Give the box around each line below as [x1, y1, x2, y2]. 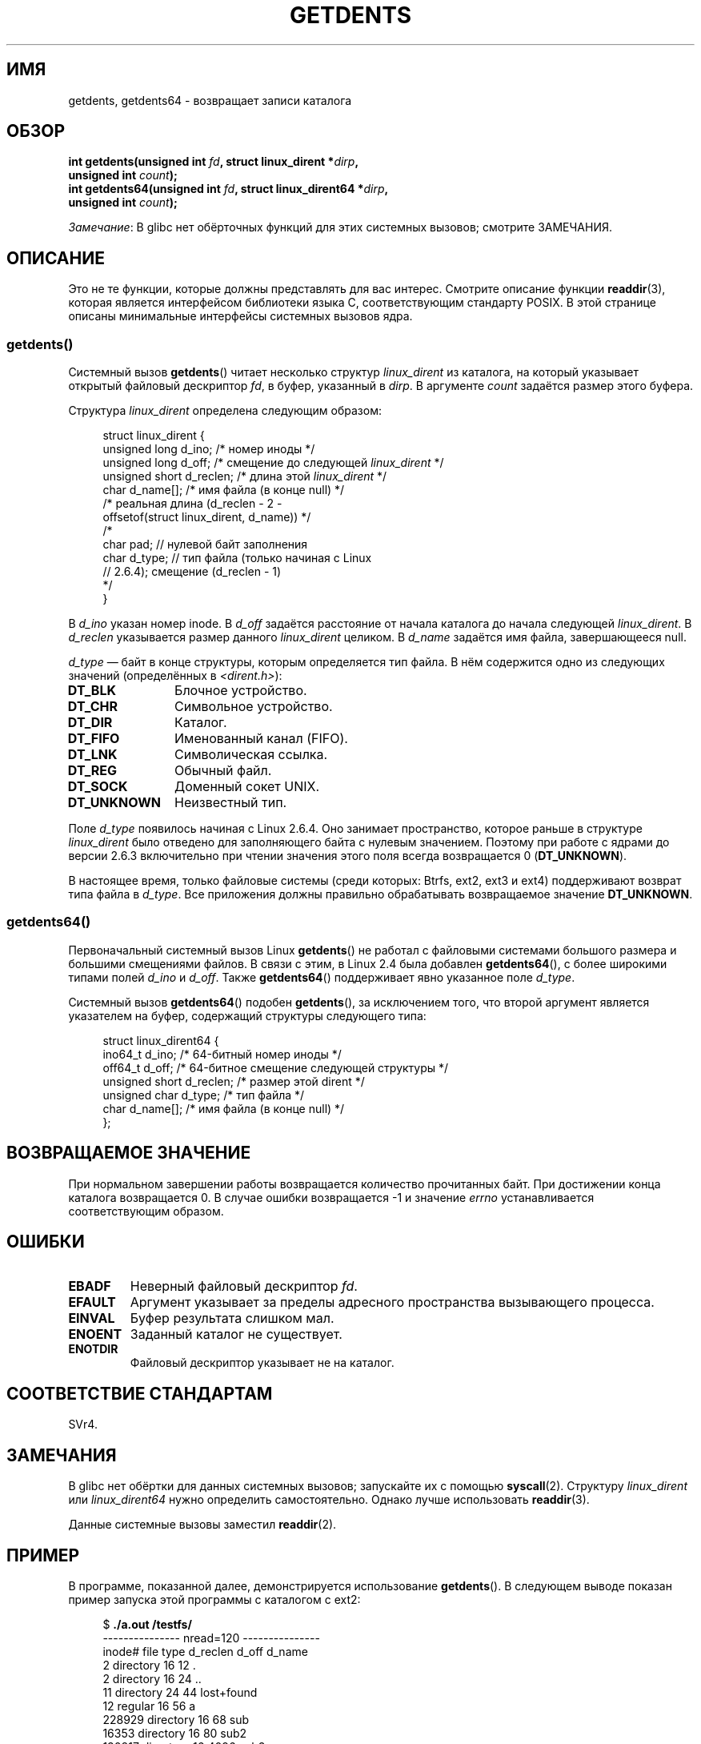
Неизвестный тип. [174, 794, 287, 811]
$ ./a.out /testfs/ [102, 1617, 192, 1631]
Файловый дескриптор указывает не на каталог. [130, 1356, 395, 1370]
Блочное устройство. [174, 682, 307, 699]
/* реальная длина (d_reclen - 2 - [102, 496, 282, 511]
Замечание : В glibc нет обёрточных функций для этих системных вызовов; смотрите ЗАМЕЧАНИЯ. [68, 220, 612, 235]
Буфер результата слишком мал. [130, 1310, 334, 1327]
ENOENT [68, 1326, 122, 1343]
